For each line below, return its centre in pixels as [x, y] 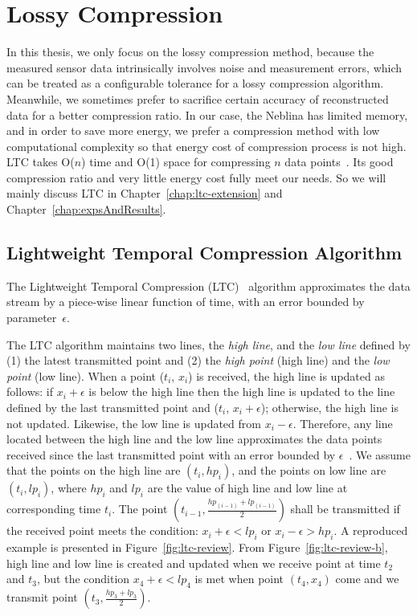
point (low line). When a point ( [86, 375]
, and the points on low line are [309, 470]
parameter [32, 318]
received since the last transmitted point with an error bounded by [171, 454]
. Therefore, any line [343, 423]
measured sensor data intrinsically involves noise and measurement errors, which [204, 67]
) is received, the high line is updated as [286, 375]
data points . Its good [339, 162]
